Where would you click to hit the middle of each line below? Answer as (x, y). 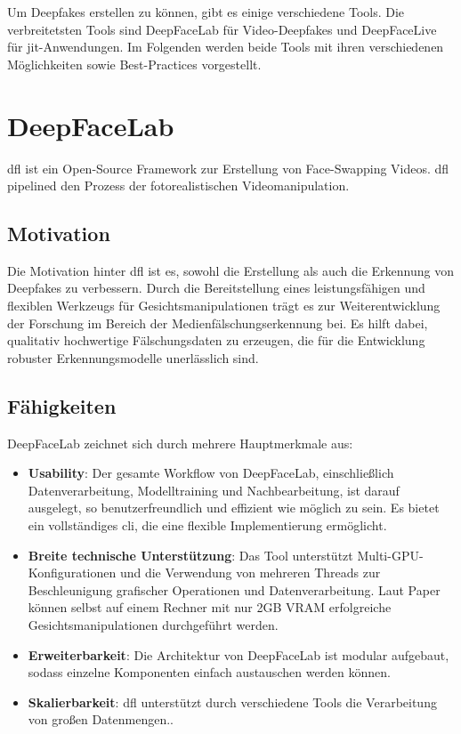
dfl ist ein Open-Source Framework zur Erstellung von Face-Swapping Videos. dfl (228, 168)
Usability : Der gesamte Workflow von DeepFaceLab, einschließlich (211, 473)
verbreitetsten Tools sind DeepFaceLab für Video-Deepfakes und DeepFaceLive (222, 29)
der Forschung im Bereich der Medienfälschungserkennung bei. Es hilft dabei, (218, 323)
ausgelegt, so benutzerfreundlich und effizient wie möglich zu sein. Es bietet (234, 508)
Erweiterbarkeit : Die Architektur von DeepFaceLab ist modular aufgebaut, (239, 654)
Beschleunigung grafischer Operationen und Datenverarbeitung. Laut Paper (234, 589)
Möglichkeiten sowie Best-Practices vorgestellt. (134, 64)
